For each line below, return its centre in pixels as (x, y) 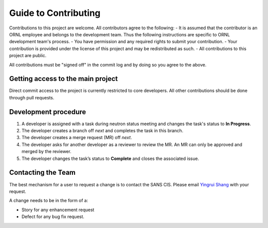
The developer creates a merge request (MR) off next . (77, 138)
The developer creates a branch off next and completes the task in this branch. (102, 131)
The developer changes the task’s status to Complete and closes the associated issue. (110, 158)
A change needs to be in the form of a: (49, 201)
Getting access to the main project (64, 79)
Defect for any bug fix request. (53, 217)
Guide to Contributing (55, 13)
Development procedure (48, 112)
